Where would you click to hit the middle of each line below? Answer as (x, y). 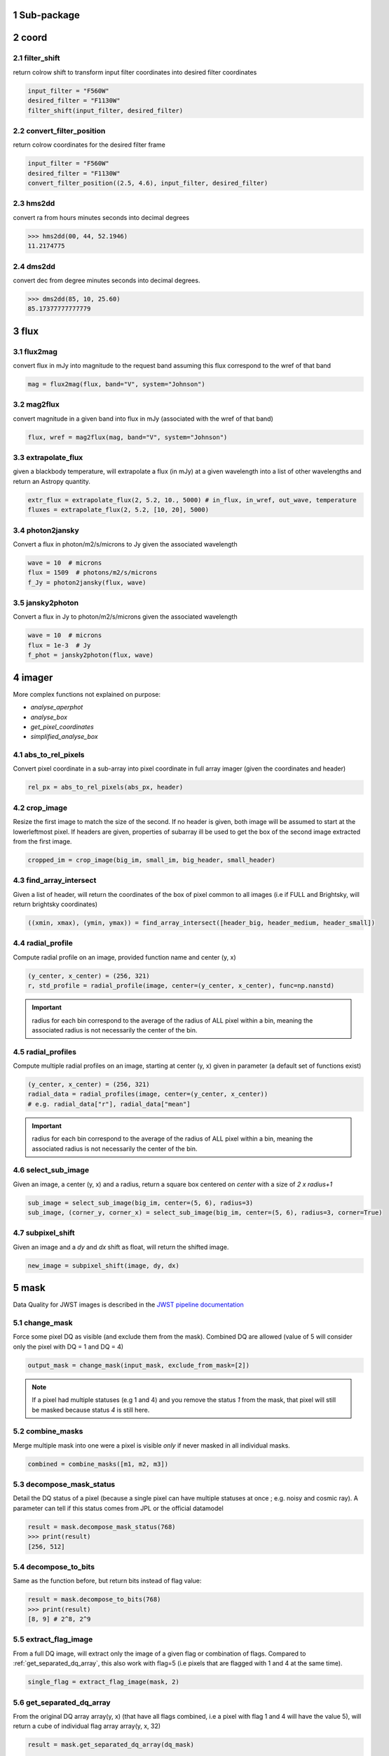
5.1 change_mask (43, 1323)
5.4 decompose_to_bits (54, 1566)
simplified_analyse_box (64, 737)
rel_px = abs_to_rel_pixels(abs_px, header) (105, 787)
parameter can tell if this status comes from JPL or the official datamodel (118, 1508)
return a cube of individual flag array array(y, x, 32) (87, 1726)
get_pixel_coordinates (62, 726)
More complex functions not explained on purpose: (87, 694)
